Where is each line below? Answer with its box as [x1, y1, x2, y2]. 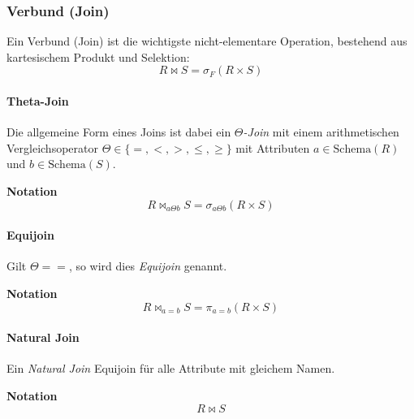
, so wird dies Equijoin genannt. [68, 257, 227, 274]
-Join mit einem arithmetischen [243, 123, 399, 140]
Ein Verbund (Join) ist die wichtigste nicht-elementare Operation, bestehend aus [6, 32, 408, 50]
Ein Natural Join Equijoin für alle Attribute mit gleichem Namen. [6, 360, 335, 377]
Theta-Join [6, 93, 69, 109]
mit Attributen [235, 139, 310, 156]
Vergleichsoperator [6, 139, 98, 156]
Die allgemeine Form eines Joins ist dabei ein [6, 123, 231, 140]
